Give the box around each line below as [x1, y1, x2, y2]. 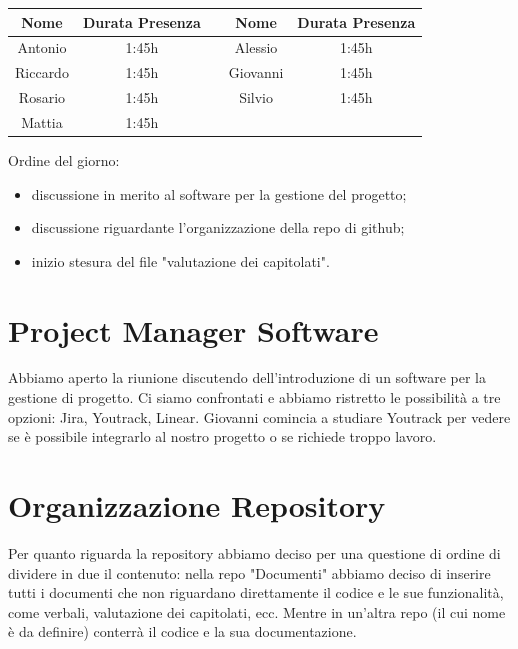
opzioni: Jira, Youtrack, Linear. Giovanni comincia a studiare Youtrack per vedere [8, 406, 511, 427]
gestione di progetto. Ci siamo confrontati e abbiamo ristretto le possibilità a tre [8, 387, 501, 408]
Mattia [21, 111, 63, 132]
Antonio [17, 37, 67, 58]
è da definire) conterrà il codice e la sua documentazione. [8, 621, 357, 642]
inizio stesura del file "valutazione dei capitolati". [31, 250, 330, 271]
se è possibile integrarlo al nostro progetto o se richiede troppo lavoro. [8, 426, 437, 447]
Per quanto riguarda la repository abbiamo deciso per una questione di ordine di [8, 542, 501, 563]
